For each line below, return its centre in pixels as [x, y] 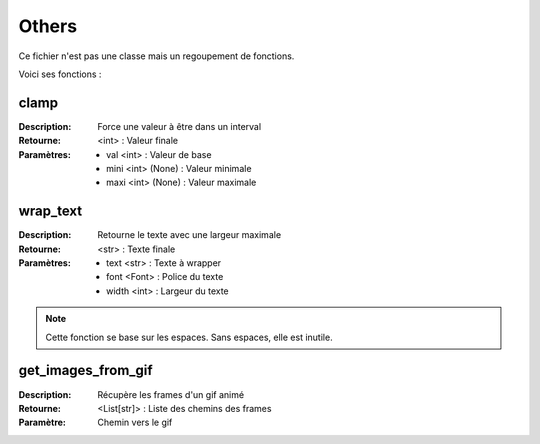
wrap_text [50, 211]
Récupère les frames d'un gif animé [171, 394]
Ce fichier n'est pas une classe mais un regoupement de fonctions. [156, 56]
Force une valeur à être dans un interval [179, 126]
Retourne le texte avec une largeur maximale [189, 235]
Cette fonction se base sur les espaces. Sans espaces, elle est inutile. [189, 337]
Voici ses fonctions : [60, 74]
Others [48, 26]
